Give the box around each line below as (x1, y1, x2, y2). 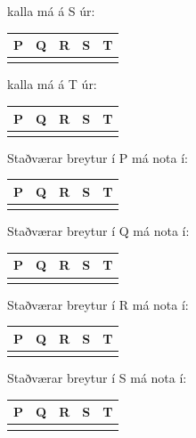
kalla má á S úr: (7, 2, 95, 20)
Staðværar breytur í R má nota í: (7, 295, 189, 313)
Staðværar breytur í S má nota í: (7, 369, 187, 387)
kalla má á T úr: (7, 75, 97, 93)
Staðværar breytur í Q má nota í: (7, 222, 190, 240)
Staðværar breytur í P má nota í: (7, 148, 188, 166)
